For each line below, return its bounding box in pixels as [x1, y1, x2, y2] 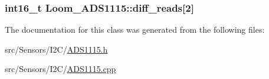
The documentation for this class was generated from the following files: [5, 23, 265, 36]
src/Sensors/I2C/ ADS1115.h [5, 43, 108, 55]
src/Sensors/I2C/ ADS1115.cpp [5, 63, 116, 75]
